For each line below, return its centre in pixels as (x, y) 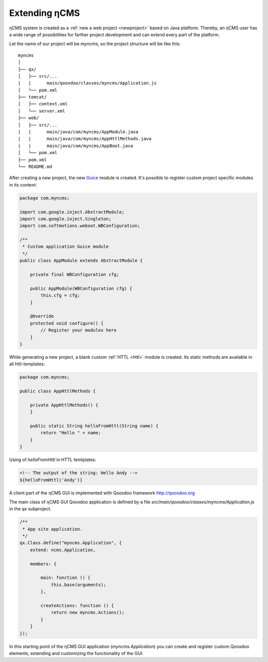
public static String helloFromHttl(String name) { (94, 426)
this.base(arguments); (78, 585)
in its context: (23, 185)
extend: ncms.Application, (63, 550)
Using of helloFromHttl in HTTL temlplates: (53, 460)
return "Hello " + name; (71, 433)
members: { (43, 564)
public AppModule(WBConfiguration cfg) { (81, 288)
